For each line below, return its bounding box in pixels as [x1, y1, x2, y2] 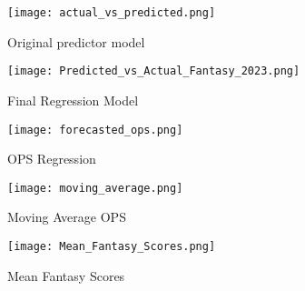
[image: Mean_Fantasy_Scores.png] [7, 240, 216, 253]
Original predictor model [7, 32, 145, 51]
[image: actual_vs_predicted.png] [7, 6, 216, 19]
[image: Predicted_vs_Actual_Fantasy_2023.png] [7, 65, 300, 78]
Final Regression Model [7, 90, 139, 109]
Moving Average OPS [7, 207, 126, 226]
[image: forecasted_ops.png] [7, 123, 183, 136]
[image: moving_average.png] [7, 181, 183, 195]
